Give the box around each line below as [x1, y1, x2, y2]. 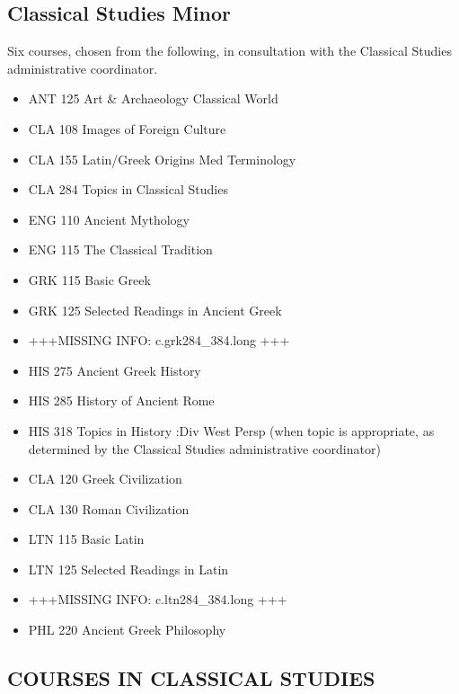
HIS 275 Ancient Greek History [28, 360, 201, 379]
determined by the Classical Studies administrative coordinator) [28, 439, 381, 458]
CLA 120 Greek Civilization [28, 469, 182, 488]
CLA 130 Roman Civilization [28, 499, 190, 518]
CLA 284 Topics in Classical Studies [28, 180, 228, 199]
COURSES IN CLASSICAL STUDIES [7, 664, 375, 692]
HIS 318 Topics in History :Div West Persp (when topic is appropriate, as [28, 421, 435, 440]
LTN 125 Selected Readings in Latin [28, 559, 229, 578]
